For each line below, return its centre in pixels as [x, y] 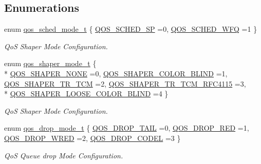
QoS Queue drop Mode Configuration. [64, 155]
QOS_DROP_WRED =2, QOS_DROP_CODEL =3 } [92, 138]
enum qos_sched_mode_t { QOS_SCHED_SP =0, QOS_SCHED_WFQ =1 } [131, 29]
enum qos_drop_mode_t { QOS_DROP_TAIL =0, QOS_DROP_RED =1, [127, 128]
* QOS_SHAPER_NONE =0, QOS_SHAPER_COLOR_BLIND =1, [116, 73]
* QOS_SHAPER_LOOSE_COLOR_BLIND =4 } [86, 94]
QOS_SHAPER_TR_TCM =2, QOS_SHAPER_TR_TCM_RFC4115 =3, [125, 83]
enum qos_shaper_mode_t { [50, 63]
